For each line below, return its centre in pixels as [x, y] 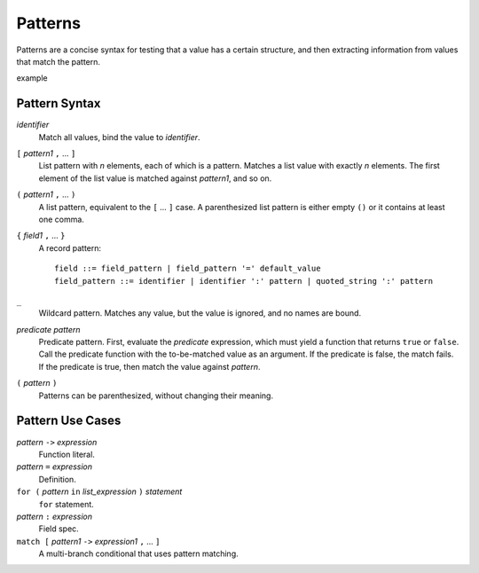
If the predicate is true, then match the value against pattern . [149, 366]
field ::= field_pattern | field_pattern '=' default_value [188, 269]
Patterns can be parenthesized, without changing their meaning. [156, 396]
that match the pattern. [59, 61]
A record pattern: [70, 247]
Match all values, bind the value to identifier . [119, 137]
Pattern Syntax [59, 103]
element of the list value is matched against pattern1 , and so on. [155, 178]
